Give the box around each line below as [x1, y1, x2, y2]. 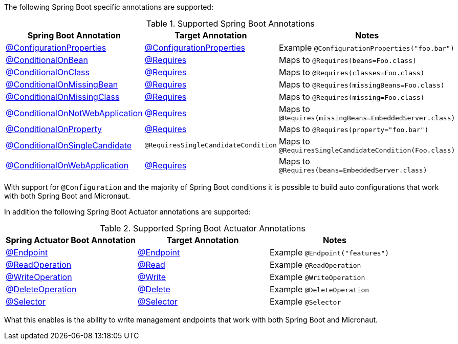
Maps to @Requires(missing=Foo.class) [278, 92, 425, 102]
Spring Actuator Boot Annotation [6, 235, 136, 245]
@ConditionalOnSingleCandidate [6, 140, 132, 150]
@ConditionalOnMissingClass [6, 92, 120, 102]
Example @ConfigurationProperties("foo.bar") [278, 42, 454, 53]
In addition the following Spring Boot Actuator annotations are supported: [4, 207, 251, 216]
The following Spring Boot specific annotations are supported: [4, 3, 213, 11]
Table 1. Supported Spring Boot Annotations [146, 18, 315, 29]
